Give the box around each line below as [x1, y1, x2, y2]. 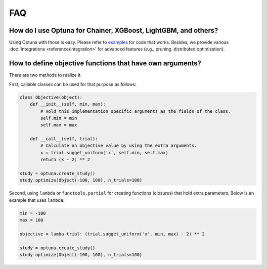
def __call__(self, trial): [30, 136, 98, 142]
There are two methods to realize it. [9, 72, 82, 78]
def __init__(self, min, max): [30, 101, 106, 107]
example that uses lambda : [9, 197, 65, 203]
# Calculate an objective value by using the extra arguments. [40, 143, 197, 148]
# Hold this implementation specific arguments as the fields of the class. [40, 108, 231, 114]
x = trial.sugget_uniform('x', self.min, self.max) [40, 150, 169, 155]
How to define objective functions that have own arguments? [9, 59, 201, 68]
